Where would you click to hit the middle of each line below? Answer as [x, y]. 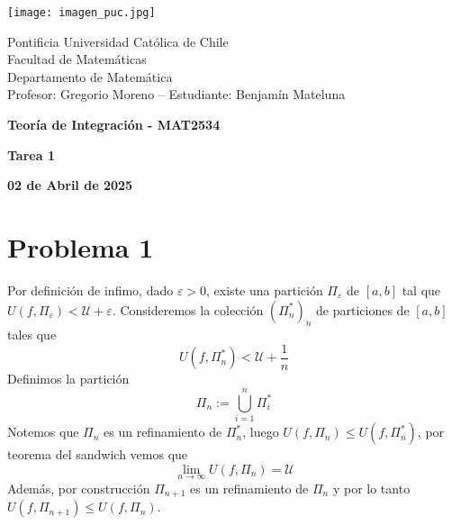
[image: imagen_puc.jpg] [81, 13]
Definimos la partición [68, 379]
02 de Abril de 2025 [70, 185]
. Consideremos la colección [188, 309]
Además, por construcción [79, 488]
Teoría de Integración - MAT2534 [114, 125]
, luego [261, 432]
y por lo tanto [371, 488]
